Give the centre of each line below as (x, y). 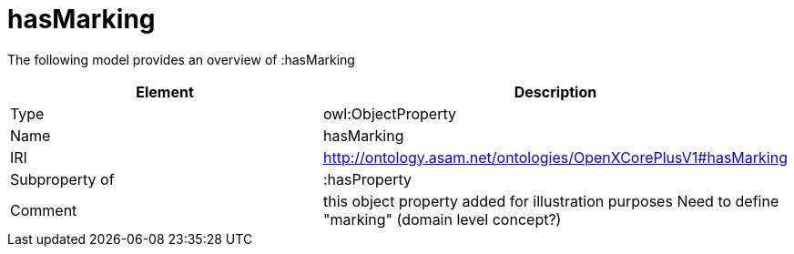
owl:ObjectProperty (389, 113)
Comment (44, 210)
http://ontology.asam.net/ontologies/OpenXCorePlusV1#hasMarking (555, 157)
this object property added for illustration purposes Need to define (551, 201)
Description (555, 91)
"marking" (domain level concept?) (442, 219)
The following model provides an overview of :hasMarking (181, 59)
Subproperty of (62, 179)
